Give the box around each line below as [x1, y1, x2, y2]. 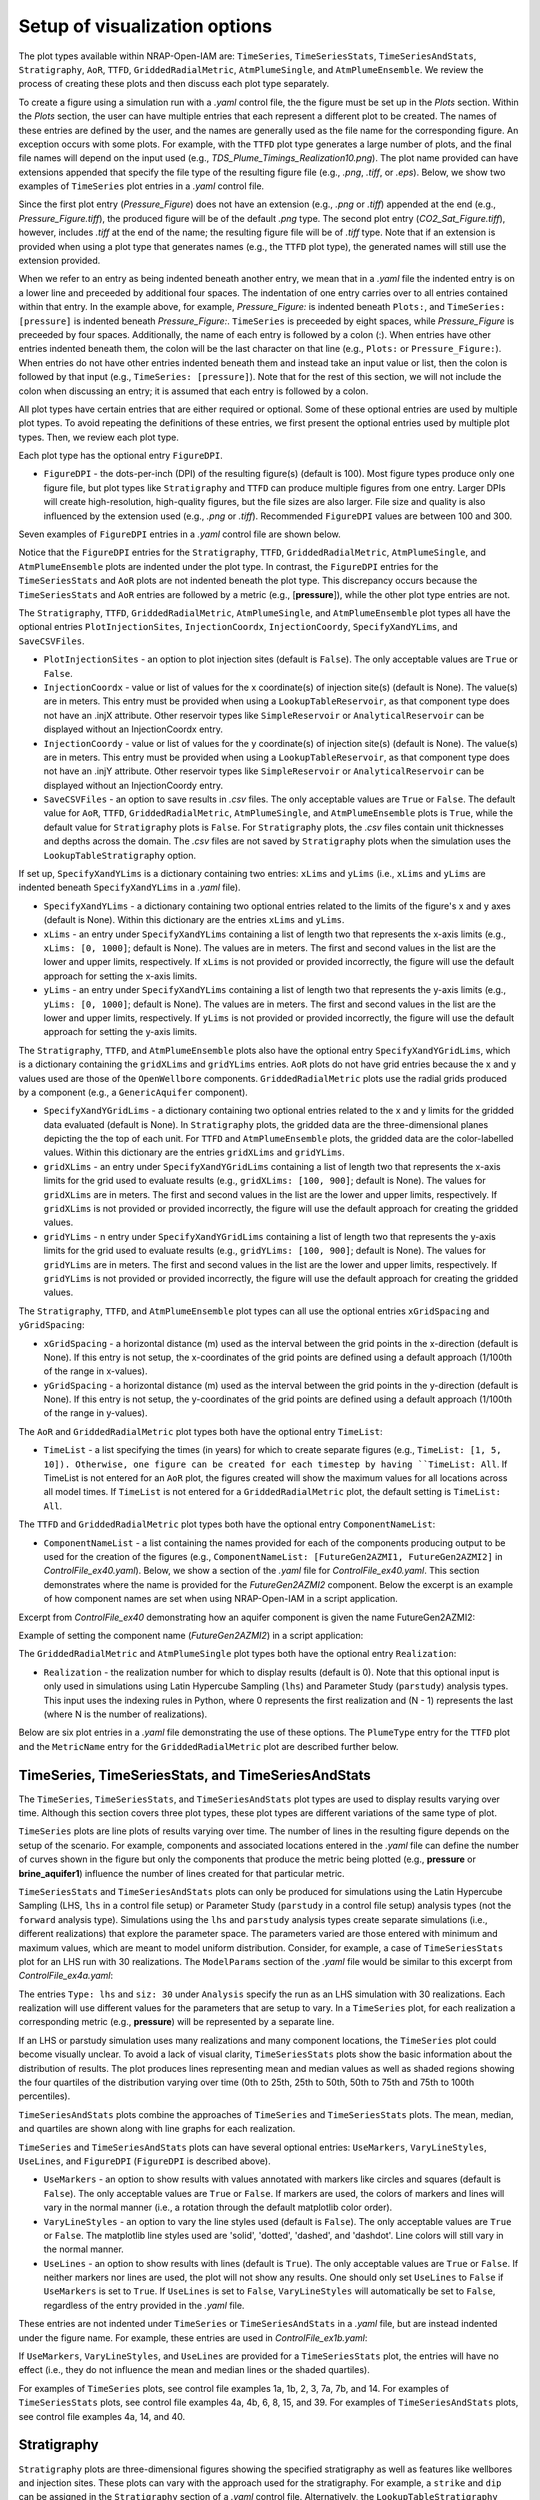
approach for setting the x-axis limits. [43, 970, 198, 982]
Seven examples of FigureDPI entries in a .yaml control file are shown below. [18, 528, 342, 540]
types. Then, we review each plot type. [18, 431, 180, 443]
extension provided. [18, 255, 101, 267]
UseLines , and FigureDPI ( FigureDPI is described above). [18, 2155, 271, 2167]
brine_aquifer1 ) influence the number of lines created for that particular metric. [18, 1867, 345, 1879]
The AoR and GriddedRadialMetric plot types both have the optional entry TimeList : [18, 1425, 383, 1437]
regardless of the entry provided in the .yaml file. [43, 2299, 245, 2311]
